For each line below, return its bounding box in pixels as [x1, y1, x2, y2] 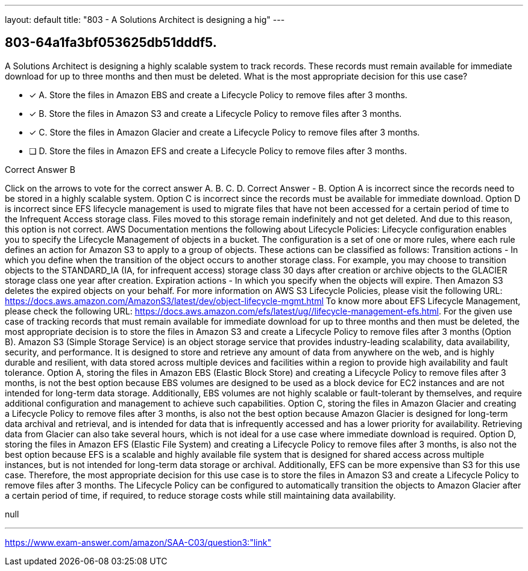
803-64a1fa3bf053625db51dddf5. [5, 35, 217, 51]
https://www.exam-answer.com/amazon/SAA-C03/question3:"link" [5, 537, 271, 548]
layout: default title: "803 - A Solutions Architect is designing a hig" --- [5, 14, 285, 25]
